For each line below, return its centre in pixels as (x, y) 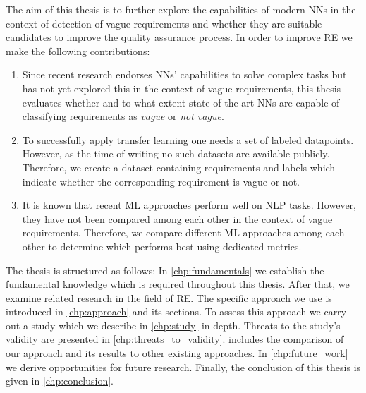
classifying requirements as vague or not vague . (123, 116)
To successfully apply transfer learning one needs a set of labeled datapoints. (188, 139)
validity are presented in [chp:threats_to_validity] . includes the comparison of (175, 339)
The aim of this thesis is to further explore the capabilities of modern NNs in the (181, 9)
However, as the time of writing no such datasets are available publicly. (176, 153)
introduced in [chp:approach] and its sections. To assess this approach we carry (176, 312)
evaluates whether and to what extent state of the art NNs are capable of (181, 102)
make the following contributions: (78, 50)
